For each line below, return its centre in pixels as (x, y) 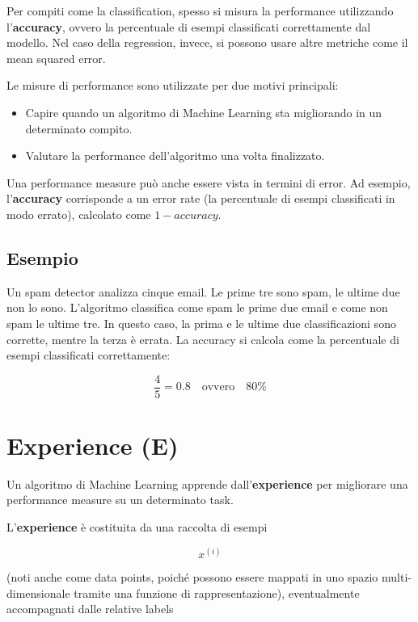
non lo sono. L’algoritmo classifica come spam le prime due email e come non (197, 307)
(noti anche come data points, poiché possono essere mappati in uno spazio (192, 577)
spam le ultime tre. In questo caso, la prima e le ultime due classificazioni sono (201, 323)
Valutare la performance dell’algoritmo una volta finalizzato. (175, 155)
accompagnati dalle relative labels (90, 609)
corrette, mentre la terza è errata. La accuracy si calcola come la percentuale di (203, 339)
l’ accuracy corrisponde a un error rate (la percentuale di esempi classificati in (201, 198)
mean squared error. (56, 58)
